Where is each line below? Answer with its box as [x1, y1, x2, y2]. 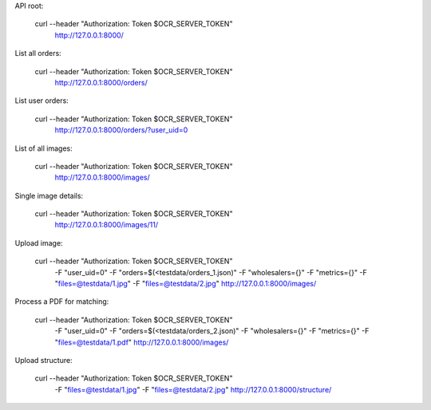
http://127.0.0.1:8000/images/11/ [54, 220, 159, 230]
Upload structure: [14, 355, 73, 365]
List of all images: [14, 144, 73, 153]
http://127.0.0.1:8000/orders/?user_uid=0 [54, 125, 188, 135]
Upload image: [14, 238, 63, 247]
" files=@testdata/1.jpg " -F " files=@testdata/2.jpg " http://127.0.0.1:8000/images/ [54, 279, 317, 289]
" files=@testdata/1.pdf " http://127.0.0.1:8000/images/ [54, 337, 229, 347]
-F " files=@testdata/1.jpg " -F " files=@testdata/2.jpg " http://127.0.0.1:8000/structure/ [54, 384, 332, 394]
